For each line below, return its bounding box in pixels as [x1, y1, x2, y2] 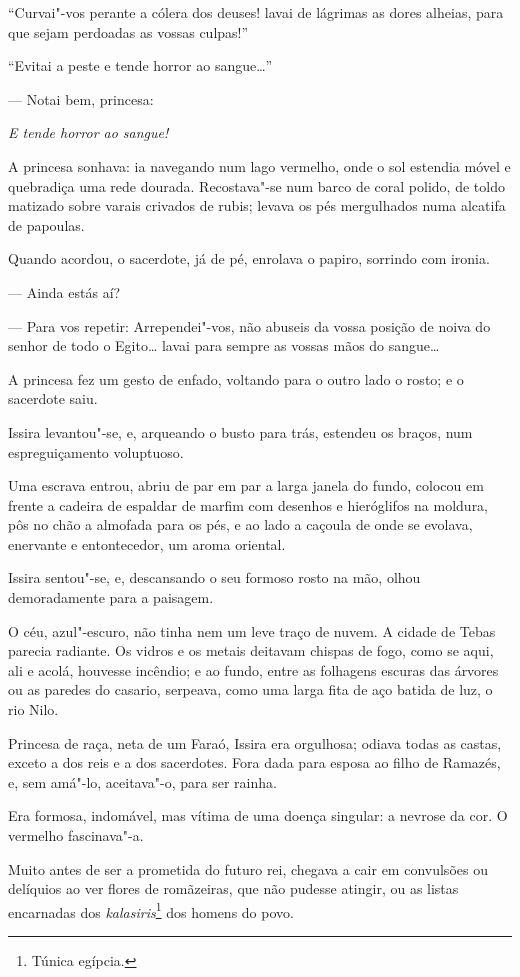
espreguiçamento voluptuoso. [8, 441, 184, 462]
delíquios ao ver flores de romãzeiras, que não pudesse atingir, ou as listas [8, 878, 459, 899]
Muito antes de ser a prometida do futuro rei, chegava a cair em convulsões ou [8, 858, 488, 879]
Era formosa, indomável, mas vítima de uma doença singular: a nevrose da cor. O [8, 805, 508, 826]
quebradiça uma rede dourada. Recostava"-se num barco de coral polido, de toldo [8, 175, 505, 196]
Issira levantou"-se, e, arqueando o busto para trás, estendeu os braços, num [8, 421, 473, 442]
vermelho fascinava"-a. [8, 825, 144, 845]
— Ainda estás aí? [8, 281, 121, 302]
